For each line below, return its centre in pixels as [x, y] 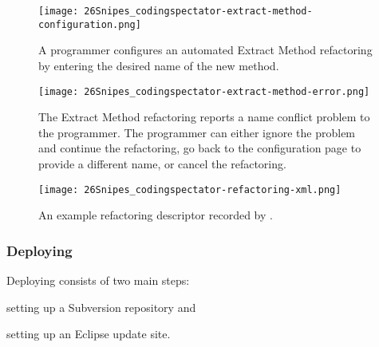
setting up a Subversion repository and [101, 307]
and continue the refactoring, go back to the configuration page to [200, 148]
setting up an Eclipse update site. [89, 334]
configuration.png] [90, 24]
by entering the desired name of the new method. [159, 65]
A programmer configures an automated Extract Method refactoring [205, 50]
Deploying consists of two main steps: [98, 280]
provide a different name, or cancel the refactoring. [162, 163]
